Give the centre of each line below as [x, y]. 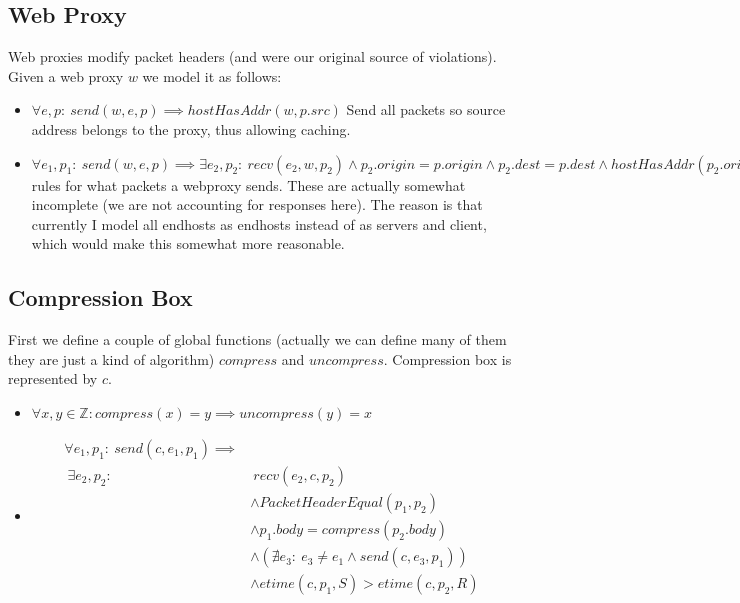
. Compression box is [447, 358]
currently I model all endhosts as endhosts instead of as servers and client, [259, 223]
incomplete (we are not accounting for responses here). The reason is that [257, 204]
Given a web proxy [66, 75]
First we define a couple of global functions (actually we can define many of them [257, 339]
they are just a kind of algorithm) [111, 358]
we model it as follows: [212, 75]
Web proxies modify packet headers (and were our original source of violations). [252, 56]
